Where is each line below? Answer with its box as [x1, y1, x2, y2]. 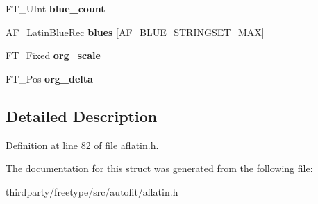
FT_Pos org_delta [6, 71, 93, 85]
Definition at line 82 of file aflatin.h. [6, 137, 159, 152]
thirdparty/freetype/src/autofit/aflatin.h [6, 184, 178, 198]
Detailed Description [6, 105, 158, 126]
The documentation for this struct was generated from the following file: [6, 161, 313, 176]
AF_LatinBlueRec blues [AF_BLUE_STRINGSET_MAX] [6, 24, 265, 39]
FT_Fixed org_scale [6, 48, 101, 62]
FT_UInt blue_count [6, 1, 106, 15]
